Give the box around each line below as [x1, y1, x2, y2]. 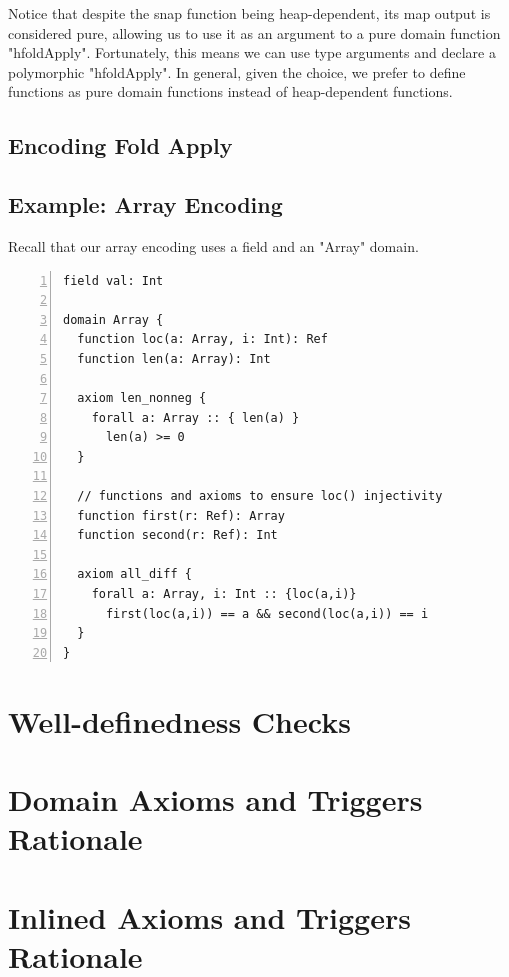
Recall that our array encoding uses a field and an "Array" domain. [8, 235, 419, 256]
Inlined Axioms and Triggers [8, 896, 411, 937]
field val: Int [63, 273, 164, 288]
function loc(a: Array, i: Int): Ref [77, 332, 328, 347]
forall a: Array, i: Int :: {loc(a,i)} [91, 587, 357, 602]
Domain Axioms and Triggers [8, 778, 423, 819]
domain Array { [63, 312, 164, 327]
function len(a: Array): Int [77, 351, 271, 366]
